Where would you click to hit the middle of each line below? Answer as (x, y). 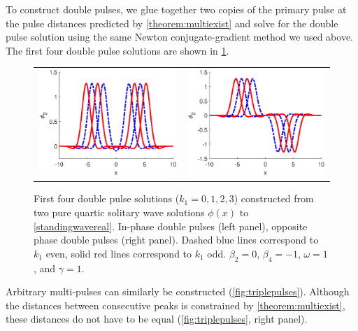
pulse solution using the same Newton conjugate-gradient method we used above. (180, 37)
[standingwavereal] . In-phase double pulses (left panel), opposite (171, 226)
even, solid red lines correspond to (119, 253)
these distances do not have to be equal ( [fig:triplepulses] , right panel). (157, 319)
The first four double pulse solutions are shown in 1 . (117, 50)
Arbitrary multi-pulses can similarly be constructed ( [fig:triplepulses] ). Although (178, 291)
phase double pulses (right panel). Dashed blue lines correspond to (176, 240)
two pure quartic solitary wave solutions (119, 212)
